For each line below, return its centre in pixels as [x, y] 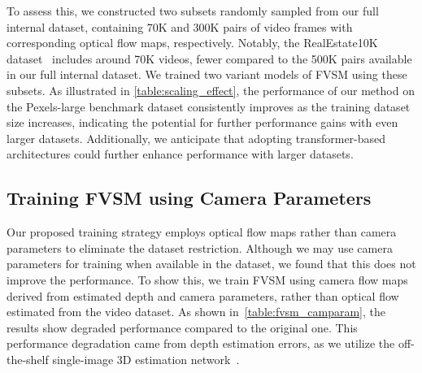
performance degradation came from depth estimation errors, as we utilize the [201, 343]
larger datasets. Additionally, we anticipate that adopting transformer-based [196, 138]
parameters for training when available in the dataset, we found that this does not [211, 264]
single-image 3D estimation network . [146, 359]
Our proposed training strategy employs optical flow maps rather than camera [202, 232]
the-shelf [28, 359]
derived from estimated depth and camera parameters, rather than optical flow [203, 295]
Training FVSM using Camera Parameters [189, 198]
